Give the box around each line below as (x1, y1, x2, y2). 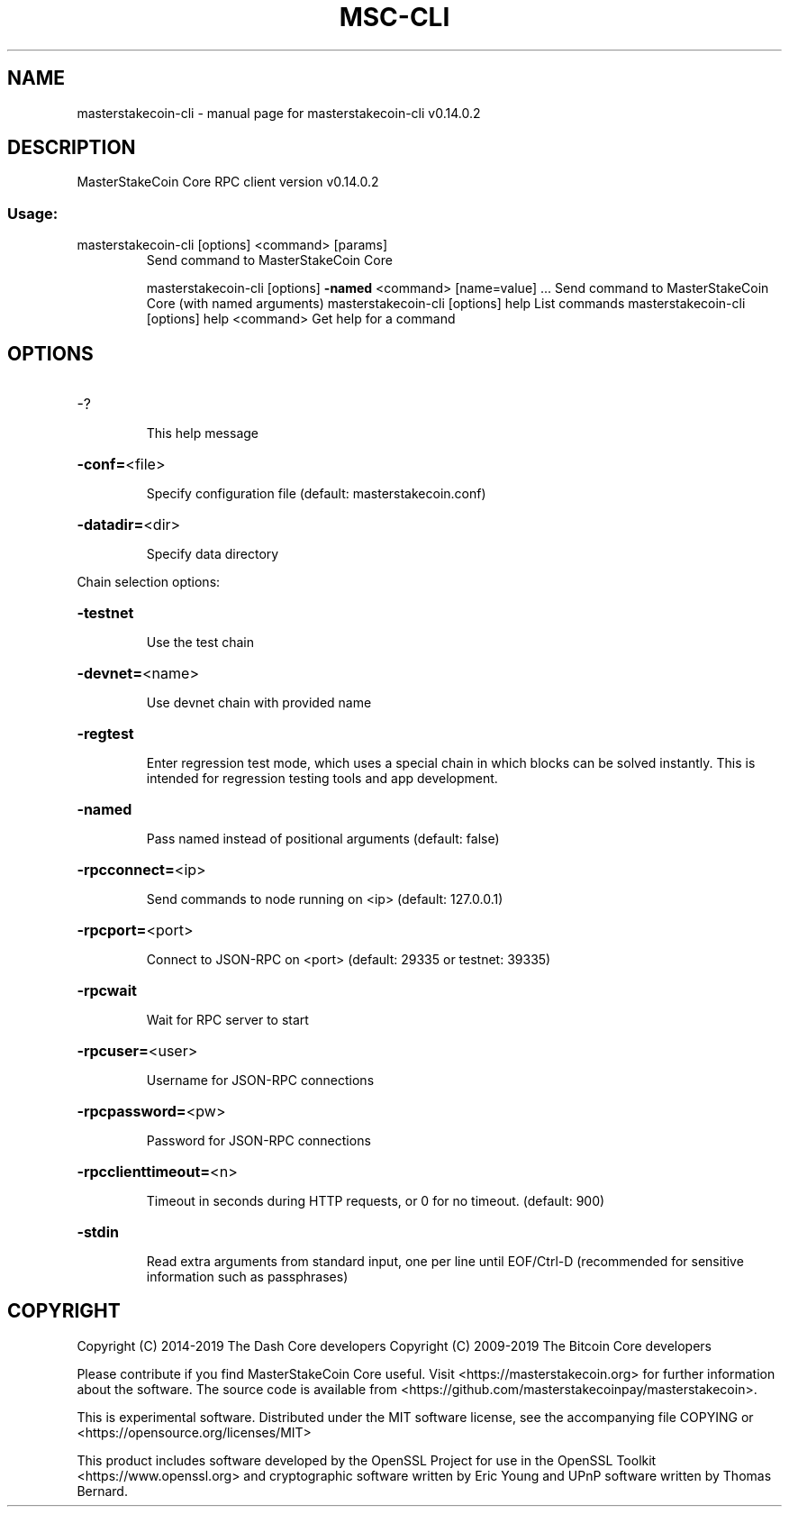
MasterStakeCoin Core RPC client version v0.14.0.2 (77, 174, 379, 190)
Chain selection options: (77, 574, 221, 590)
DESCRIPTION (7, 136, 136, 160)
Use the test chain (146, 634, 254, 651)
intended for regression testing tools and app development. (146, 771, 498, 787)
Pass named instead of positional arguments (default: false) (146, 831, 500, 847)
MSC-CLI (339, 2, 450, 32)
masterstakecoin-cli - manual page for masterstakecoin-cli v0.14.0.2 (77, 105, 481, 121)
